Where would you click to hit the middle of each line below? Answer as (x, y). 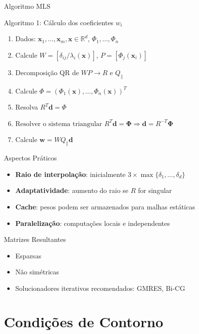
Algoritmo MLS (27, 6)
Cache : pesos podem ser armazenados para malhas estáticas (105, 206)
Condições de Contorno (84, 321)
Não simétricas (37, 272)
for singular (155, 190)
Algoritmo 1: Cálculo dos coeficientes (59, 22)
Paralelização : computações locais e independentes (92, 223)
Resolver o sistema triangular (59, 124)
